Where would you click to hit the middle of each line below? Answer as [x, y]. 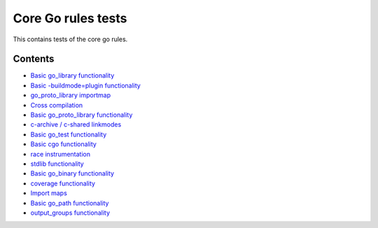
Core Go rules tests [70, 18]
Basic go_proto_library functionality [82, 115]
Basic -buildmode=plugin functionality [86, 85]
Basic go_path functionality [70, 203]
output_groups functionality [70, 213]
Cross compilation [57, 105]
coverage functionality [63, 183]
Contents [34, 59]
